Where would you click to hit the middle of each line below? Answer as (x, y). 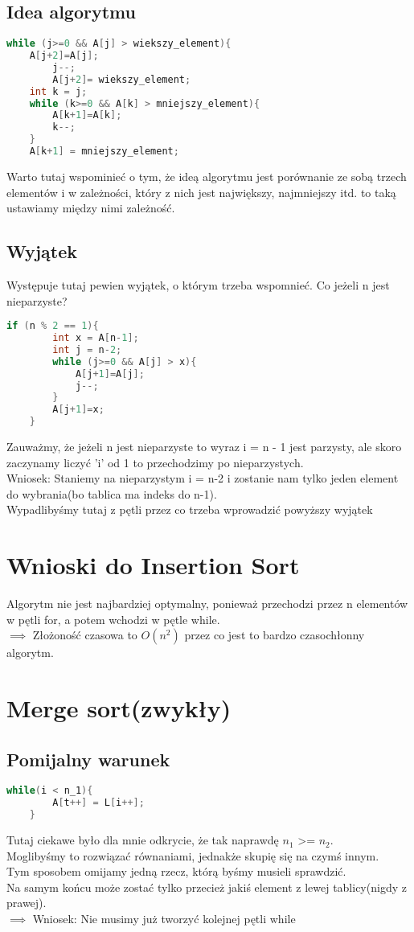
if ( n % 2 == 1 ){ (53, 326)
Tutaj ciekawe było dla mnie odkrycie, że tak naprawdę (143, 840)
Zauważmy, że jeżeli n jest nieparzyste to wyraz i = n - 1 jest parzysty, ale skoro (204, 446)
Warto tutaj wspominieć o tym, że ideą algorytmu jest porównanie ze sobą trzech (207, 176)
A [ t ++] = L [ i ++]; (98, 803)
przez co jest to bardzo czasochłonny (275, 635)
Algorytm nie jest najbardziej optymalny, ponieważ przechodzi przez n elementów (207, 604)
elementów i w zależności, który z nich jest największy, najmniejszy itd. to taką (201, 192)
